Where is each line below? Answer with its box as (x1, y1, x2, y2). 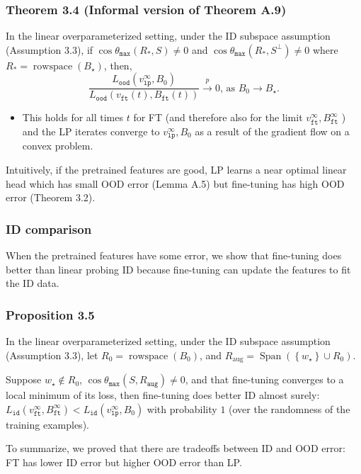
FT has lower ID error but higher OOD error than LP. (6, 454, 242, 469)
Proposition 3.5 (6, 305, 95, 323)
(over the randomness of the (229, 401, 350, 416)
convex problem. (22, 138, 93, 153)
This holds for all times (22, 110, 124, 125)
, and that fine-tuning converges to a (185, 372, 344, 387)
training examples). (6, 417, 89, 431)
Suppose (6, 372, 42, 387)
